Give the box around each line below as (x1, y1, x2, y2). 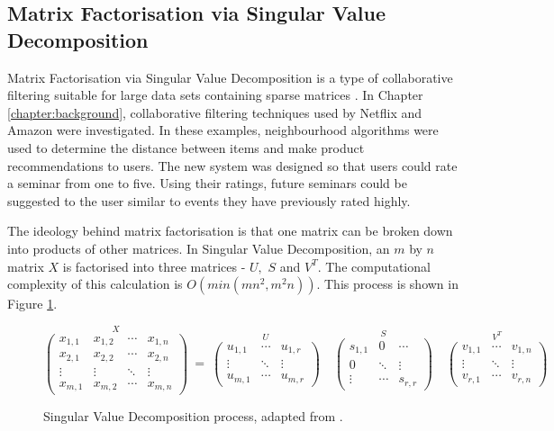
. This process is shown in (316, 274, 459, 293)
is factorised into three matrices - (62, 256, 246, 275)
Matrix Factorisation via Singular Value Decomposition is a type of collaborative (7, 67, 453, 86)
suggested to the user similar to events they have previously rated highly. (7, 191, 411, 210)
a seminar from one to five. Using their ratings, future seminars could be (7, 174, 407, 193)
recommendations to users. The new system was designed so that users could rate (7, 156, 458, 175)
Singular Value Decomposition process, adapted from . (43, 406, 343, 425)
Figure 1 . (7, 294, 58, 313)
